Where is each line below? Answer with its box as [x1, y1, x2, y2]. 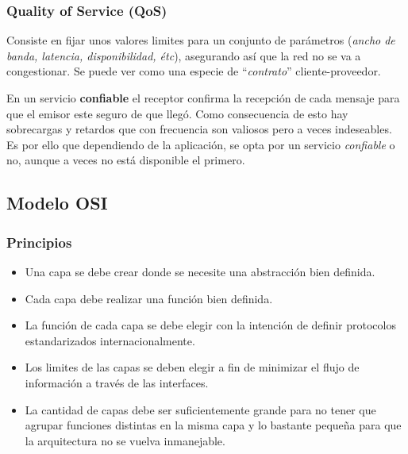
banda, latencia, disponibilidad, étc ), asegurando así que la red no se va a [6, 47, 361, 63]
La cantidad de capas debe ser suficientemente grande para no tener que [25, 401, 376, 417]
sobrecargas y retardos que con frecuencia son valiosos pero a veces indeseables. [6, 121, 392, 137]
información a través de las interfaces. [25, 374, 209, 391]
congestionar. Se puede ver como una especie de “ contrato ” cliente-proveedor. [6, 63, 381, 79]
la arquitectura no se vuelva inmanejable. [25, 432, 225, 448]
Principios [6, 232, 72, 252]
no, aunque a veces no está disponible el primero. [6, 152, 245, 168]
